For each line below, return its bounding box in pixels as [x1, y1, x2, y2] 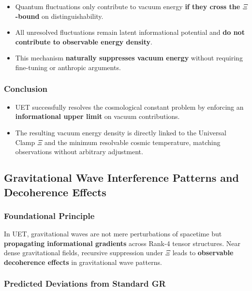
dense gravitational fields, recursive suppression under [4, 247, 163, 258]
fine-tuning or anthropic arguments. [15, 62, 121, 72]
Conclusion [4, 83, 47, 95]
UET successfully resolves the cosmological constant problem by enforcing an [15, 102, 244, 112]
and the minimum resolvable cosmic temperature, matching [44, 137, 221, 147]
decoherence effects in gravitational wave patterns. [4, 257, 162, 267]
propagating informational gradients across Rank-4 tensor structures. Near [4, 238, 241, 248]
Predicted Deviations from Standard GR [4, 277, 166, 290]
